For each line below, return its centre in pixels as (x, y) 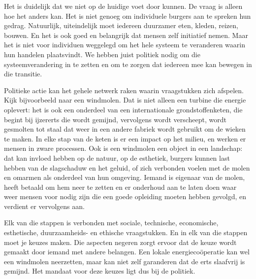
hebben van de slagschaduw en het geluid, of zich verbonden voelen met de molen (127, 167)
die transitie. (23, 74)
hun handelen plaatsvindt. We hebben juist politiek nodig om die (102, 54)
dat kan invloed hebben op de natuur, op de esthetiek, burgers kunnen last (117, 157)
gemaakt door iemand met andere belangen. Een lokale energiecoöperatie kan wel (127, 252)
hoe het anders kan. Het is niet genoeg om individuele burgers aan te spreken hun (128, 16)
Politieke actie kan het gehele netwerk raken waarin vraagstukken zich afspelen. (124, 90)
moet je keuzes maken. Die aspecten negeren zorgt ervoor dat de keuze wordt (120, 242)
